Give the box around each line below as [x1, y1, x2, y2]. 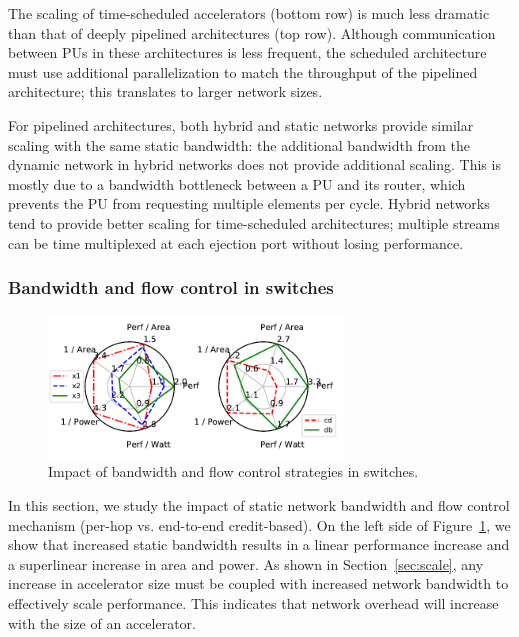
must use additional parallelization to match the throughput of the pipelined [8, 61, 478, 82]
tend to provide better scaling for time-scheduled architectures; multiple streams [8, 212, 500, 233]
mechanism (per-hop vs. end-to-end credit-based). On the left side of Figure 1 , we [8, 514, 511, 535]
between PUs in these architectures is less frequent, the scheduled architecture [8, 42, 487, 63]
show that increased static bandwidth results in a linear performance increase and [8, 534, 510, 555]
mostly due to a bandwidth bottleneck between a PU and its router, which [8, 173, 466, 194]
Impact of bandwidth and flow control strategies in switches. [48, 461, 419, 482]
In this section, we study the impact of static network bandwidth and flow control [8, 494, 510, 515]
